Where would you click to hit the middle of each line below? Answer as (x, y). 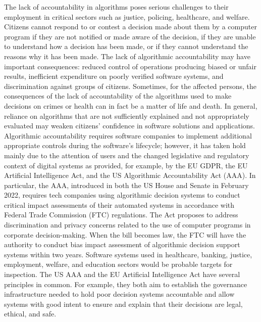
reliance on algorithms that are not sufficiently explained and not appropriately (127, 116)
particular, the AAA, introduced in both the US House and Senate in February (126, 185)
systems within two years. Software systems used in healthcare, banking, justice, (128, 254)
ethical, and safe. (30, 314)
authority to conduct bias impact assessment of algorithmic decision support (122, 244)
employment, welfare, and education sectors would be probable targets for (118, 264)
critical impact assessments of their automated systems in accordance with (119, 204)
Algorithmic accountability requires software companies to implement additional (128, 135)
